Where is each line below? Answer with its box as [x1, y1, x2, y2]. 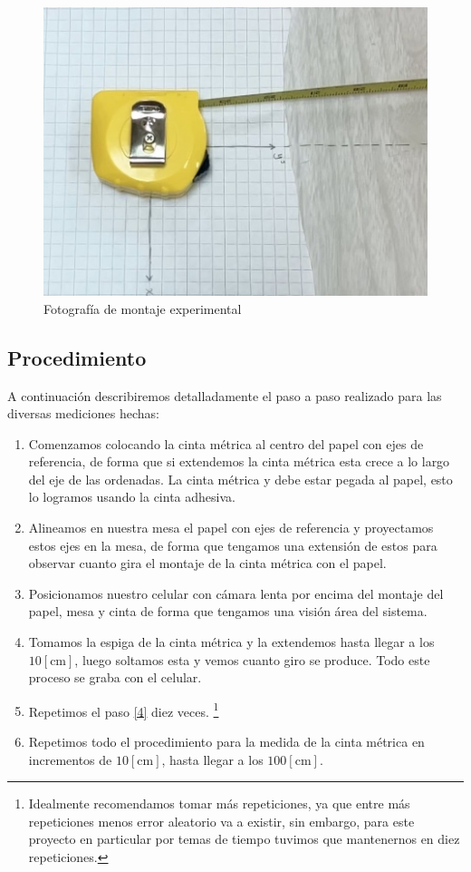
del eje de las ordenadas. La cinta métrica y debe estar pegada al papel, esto [28, 469, 453, 488]
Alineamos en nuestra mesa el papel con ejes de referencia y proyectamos [28, 518, 434, 537]
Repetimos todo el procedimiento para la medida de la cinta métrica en [28, 732, 425, 751]
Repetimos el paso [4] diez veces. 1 [28, 699, 219, 720]
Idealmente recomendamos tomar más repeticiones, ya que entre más [28, 794, 410, 813]
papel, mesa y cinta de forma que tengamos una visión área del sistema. [28, 602, 428, 621]
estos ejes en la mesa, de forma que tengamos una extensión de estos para [28, 535, 437, 554]
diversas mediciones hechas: [7, 404, 159, 423]
